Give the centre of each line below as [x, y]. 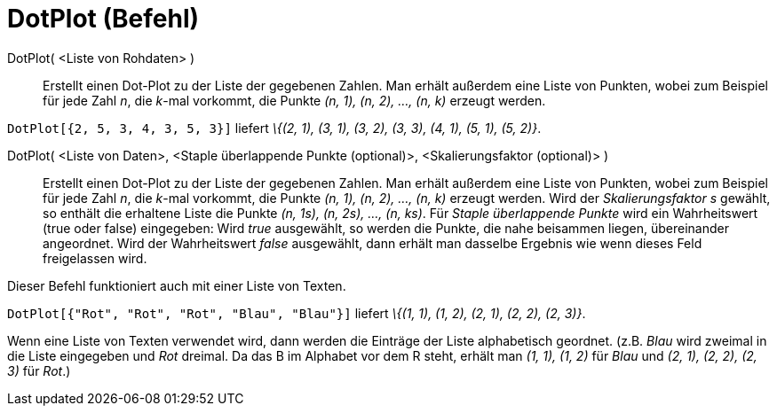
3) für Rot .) [39, 370]
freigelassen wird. [95, 258]
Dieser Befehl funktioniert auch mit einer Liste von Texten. [177, 285]
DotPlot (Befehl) [103, 19]
